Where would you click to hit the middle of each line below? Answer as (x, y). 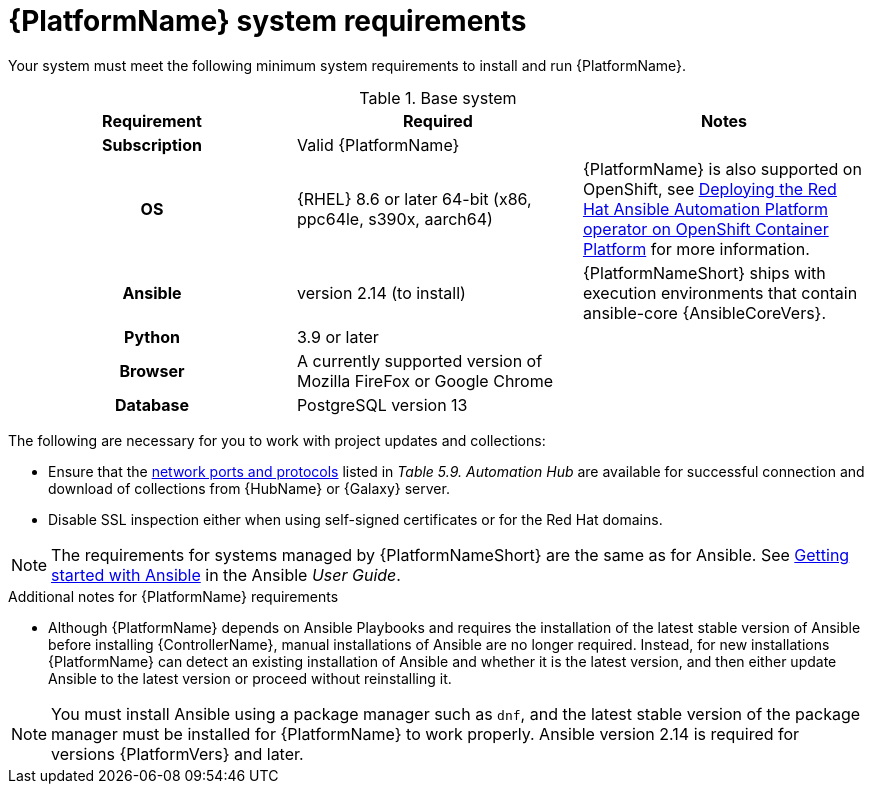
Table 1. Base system (438, 97)
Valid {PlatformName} (378, 144)
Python (152, 336)
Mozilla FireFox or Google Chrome (425, 380)
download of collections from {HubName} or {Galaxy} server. (249, 488)
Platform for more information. (696, 248)
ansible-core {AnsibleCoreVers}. (704, 312)
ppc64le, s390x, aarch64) (394, 218)
